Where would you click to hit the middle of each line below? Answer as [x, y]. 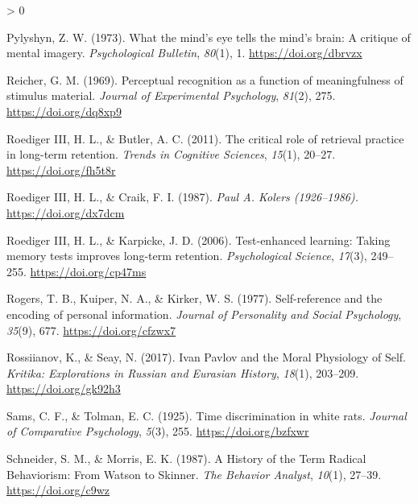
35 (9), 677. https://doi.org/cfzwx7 [91, 330]
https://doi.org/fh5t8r [61, 169]
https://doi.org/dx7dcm [66, 212]
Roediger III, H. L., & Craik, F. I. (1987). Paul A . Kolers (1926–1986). [182, 197]
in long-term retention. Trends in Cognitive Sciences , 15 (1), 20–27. [171, 154]
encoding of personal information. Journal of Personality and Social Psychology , [204, 314]
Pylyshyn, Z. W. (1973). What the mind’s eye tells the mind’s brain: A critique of [209, 37]
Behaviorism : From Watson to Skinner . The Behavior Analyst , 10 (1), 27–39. [194, 474]
